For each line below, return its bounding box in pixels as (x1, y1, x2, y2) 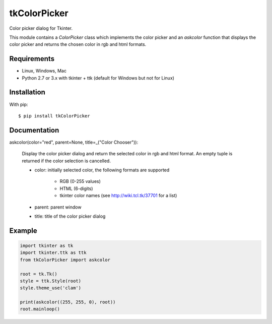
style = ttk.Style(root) (20, 278, 82, 284)
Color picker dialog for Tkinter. (9, 25, 73, 31)
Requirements (9, 54, 55, 63)
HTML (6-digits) (59, 185, 93, 191)
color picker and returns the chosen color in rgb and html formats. (9, 41, 147, 47)
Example (9, 226, 37, 235)
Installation (9, 88, 45, 97)
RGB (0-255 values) (59, 178, 101, 184)
